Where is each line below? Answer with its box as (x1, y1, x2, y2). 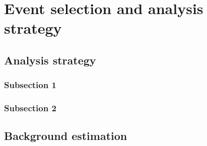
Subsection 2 (4, 102, 56, 114)
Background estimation (4, 128, 127, 143)
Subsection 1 (4, 79, 56, 91)
